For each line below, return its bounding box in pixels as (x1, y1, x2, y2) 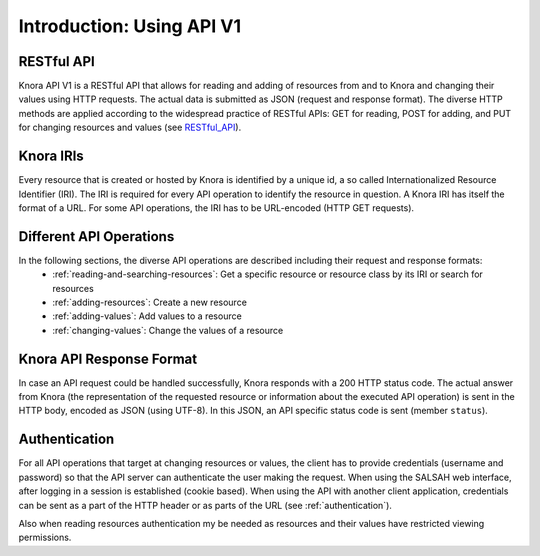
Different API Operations (18, 228, 175, 245)
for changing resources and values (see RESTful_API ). (18, 121, 242, 134)
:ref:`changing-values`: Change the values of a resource (52, 324, 284, 336)
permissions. (18, 531, 72, 544)
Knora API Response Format (18, 350, 198, 367)
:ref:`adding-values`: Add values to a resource (52, 310, 242, 322)
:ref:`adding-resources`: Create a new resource (52, 296, 247, 308)
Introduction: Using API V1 (18, 15, 242, 37)
